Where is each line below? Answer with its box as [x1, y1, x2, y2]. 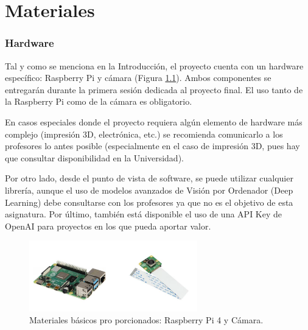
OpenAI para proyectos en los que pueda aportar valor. [5, 219, 211, 232]
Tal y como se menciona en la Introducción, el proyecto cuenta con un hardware [5, 59, 304, 72]
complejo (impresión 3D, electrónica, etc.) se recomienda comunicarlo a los [5, 127, 283, 140]
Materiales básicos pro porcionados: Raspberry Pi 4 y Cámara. [29, 314, 264, 326]
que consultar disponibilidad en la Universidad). [5, 151, 184, 164]
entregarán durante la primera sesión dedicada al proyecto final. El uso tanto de [5, 83, 303, 96]
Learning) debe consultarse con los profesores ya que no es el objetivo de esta [5, 195, 293, 208]
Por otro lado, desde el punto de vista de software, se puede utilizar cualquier [5, 172, 293, 184]
